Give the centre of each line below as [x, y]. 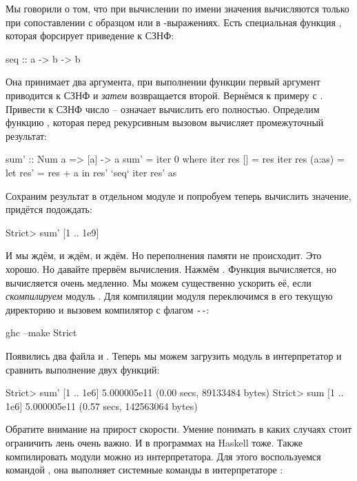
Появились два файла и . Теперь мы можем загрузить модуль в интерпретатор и [174, 355]
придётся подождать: [49, 209]
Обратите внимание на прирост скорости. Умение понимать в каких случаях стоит [179, 429]
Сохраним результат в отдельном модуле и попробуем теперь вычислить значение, [178, 195]
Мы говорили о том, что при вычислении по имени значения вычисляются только [177, 8]
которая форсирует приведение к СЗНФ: [90, 35]
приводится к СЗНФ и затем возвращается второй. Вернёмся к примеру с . [164, 95]
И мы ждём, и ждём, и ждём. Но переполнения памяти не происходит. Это [164, 255]
